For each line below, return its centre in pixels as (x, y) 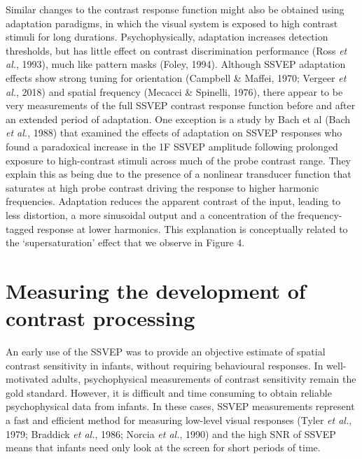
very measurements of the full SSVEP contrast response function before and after (181, 105)
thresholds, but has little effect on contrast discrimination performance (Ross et (176, 50)
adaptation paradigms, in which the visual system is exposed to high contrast (172, 23)
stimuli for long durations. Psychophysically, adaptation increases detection (167, 37)
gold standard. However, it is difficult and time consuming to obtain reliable (169, 392)
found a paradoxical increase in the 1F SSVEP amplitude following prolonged (172, 146)
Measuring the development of (156, 290)
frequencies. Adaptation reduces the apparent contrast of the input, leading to (173, 201)
